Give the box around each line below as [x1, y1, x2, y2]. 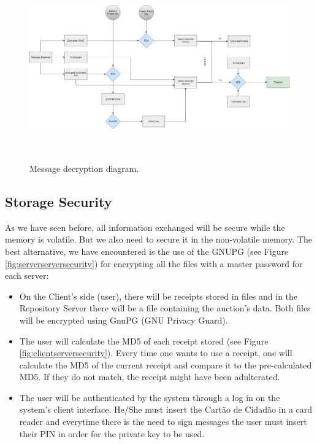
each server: [5, 269, 49, 282]
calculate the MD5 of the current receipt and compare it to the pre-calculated [19, 358, 312, 371]
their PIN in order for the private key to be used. [19, 427, 205, 440]
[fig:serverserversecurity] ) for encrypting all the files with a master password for [5, 257, 303, 270]
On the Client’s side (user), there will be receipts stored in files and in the [19, 289, 298, 302]
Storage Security [5, 192, 112, 211]
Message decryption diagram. [29, 162, 139, 174]
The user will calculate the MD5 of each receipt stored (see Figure [19, 334, 269, 347]
